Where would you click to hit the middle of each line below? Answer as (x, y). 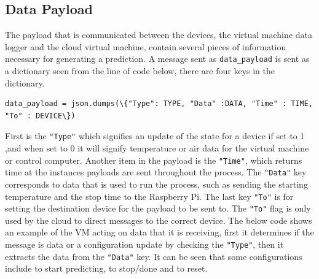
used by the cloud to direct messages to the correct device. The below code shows (159, 220)
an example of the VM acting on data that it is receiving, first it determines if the (159, 232)
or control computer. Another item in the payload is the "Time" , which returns (154, 160)
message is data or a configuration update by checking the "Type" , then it (144, 244)
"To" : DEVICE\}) (40, 116)
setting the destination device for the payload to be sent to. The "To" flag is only (158, 208)
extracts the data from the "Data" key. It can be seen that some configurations (154, 256)
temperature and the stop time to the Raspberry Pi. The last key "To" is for (149, 196)
